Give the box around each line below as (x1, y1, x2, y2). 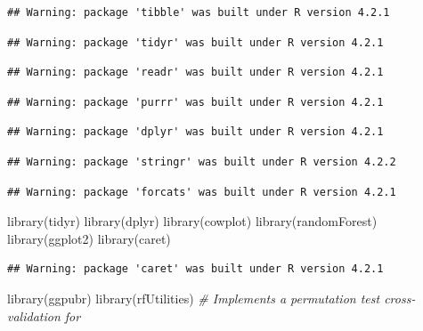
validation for (7, 306, 81, 325)
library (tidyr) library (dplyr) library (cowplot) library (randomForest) (7, 212, 378, 230)
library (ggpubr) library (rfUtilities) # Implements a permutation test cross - (7, 288, 416, 307)
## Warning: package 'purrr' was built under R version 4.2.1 (7, 95, 384, 109)
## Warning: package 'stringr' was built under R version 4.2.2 (7, 155, 396, 168)
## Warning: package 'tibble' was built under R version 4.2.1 (7, 6, 390, 19)
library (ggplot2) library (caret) (7, 229, 171, 247)
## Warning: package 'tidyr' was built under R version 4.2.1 (7, 36, 384, 49)
